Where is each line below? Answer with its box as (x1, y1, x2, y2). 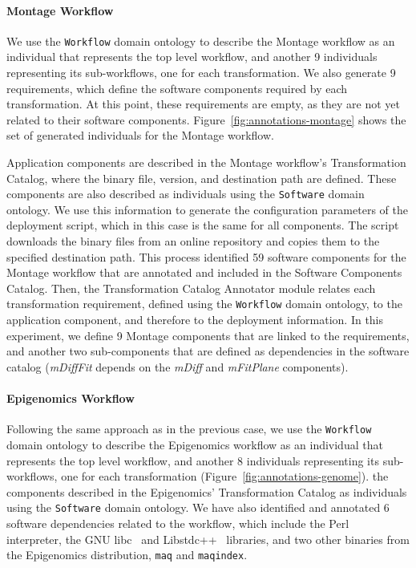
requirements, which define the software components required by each (6, 79, 348, 96)
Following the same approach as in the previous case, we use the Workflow (6, 420, 372, 437)
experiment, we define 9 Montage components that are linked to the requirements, (6, 327, 410, 343)
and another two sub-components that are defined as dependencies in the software (6, 343, 410, 359)
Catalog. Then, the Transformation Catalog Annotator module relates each (6, 279, 376, 296)
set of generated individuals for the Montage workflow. (6, 127, 274, 144)
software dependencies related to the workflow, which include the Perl (6, 514, 349, 531)
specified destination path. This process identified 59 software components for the (6, 248, 406, 265)
